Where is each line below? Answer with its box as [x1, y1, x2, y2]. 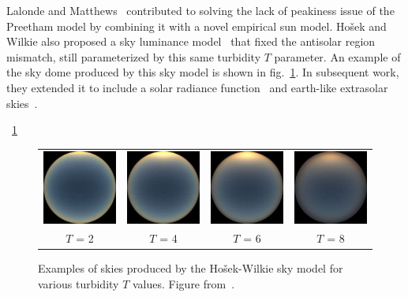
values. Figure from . [132, 276, 235, 292]
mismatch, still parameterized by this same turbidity [6, 48, 261, 65]
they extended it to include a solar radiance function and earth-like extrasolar [6, 79, 388, 95]
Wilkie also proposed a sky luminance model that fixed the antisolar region [6, 33, 376, 50]
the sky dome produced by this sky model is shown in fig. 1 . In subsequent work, [6, 64, 399, 80]
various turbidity [38, 276, 119, 292]
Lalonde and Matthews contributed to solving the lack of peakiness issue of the [6, 2, 395, 18]
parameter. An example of [274, 48, 401, 65]
